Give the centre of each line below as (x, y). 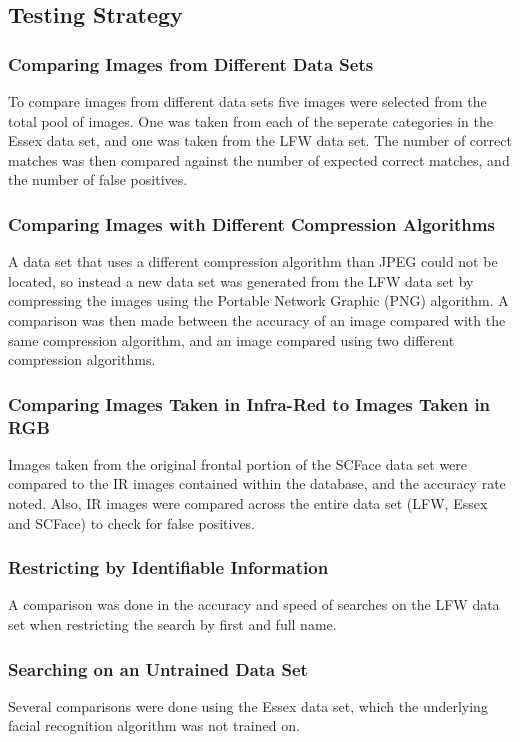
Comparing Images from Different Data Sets (191, 63)
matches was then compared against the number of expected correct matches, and (259, 159)
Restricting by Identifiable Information (168, 567)
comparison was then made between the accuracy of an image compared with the (257, 319)
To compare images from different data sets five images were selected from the (247, 101)
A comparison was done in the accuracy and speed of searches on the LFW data (254, 604)
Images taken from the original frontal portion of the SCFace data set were (238, 463)
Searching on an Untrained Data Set (158, 668)
